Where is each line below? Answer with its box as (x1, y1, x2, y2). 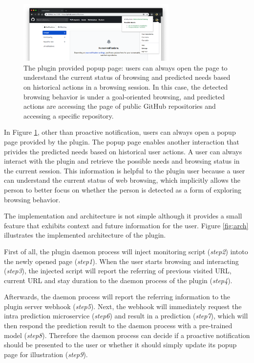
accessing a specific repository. (23, 110, 114, 121)
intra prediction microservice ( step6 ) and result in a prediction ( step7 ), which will (4, 311, 248, 321)
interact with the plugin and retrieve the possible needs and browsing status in (4, 156, 240, 166)
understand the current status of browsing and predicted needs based (23, 72, 231, 82)
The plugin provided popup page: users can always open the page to (23, 62, 228, 73)
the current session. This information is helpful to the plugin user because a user (4, 165, 245, 175)
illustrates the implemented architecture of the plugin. (4, 230, 166, 240)
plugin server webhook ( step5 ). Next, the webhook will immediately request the (4, 301, 242, 311)
